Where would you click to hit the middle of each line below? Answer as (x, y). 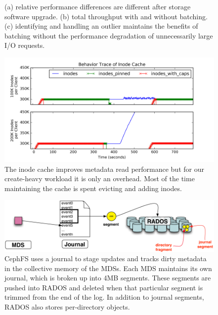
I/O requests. (25, 45)
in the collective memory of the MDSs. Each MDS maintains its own (108, 268)
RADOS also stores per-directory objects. (67, 307)
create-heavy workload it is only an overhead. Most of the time (100, 178)
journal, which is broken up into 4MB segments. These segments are (108, 278)
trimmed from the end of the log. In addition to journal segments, (104, 297)
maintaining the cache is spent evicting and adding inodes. (93, 188)
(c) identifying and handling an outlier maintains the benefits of (101, 26)
